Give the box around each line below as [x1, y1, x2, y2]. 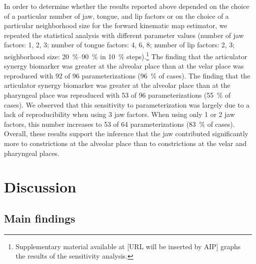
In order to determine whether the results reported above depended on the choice [4, 1, 250, 11]
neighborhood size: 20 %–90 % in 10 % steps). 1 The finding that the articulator [4, 49, 247, 61]
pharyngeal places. [4, 148, 60, 158]
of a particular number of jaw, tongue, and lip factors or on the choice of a [4, 10, 229, 21]
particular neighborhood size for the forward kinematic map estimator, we [4, 20, 227, 31]
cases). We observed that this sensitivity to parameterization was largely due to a [4, 99, 250, 110]
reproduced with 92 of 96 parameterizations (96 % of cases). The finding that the [4, 70, 251, 80]
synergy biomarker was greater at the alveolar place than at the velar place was [4, 61, 244, 71]
